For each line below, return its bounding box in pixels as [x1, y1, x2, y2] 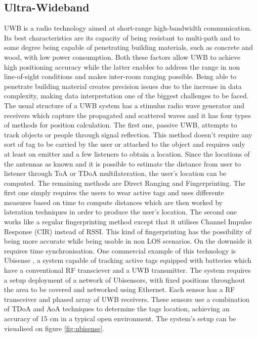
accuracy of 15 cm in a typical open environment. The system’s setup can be [4, 313, 236, 324]
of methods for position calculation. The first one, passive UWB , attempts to [4, 120, 237, 130]
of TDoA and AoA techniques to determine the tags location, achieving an [4, 303, 230, 314]
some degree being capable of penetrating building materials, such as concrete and [4, 42, 253, 52]
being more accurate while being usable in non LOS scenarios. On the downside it [4, 236, 252, 246]
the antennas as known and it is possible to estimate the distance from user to [4, 158, 241, 168]
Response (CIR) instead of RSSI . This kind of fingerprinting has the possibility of [4, 226, 252, 236]
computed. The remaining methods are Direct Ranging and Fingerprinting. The [4, 177, 246, 188]
